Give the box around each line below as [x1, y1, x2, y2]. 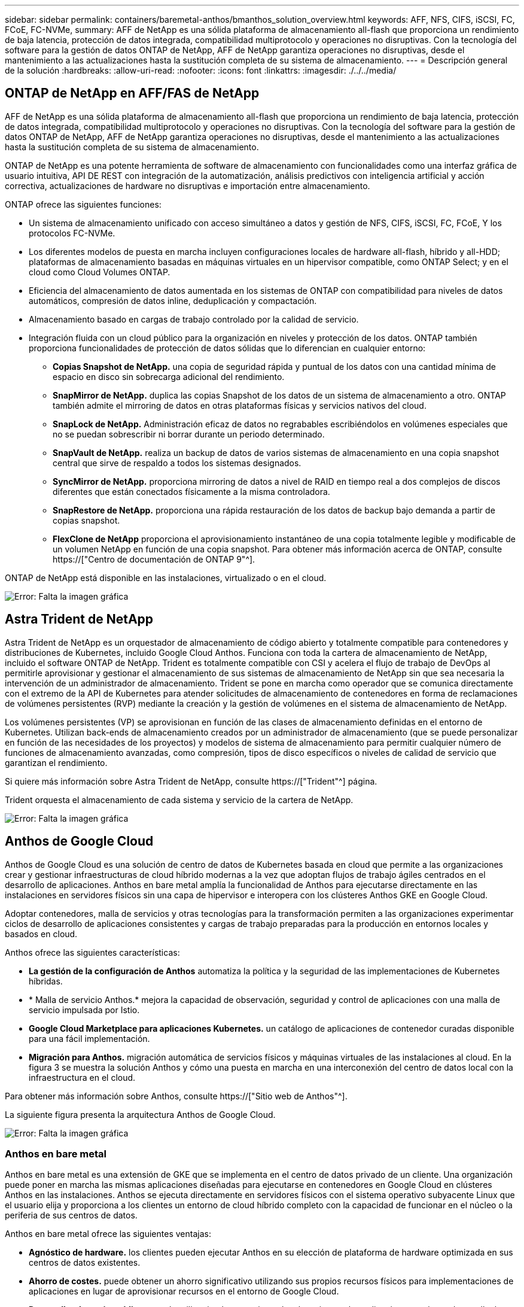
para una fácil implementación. [29, 1033, 150, 1044]
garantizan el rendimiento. [5, 757, 108, 768]
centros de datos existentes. [29, 1257, 141, 1268]
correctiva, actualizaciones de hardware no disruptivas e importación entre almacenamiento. [5, 180, 370, 191]
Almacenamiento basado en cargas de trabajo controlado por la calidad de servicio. [29, 314, 359, 324]
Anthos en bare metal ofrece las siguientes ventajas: [5, 1229, 211, 1239]
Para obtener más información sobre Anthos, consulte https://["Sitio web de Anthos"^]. [5, 1090, 348, 1101]
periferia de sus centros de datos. [5, 1210, 138, 1221]
